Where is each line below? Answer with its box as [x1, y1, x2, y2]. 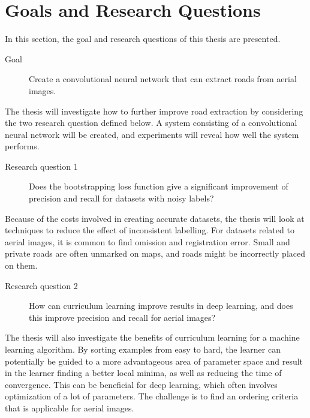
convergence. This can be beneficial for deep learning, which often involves [5, 378, 278, 390]
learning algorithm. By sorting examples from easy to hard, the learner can [5, 343, 281, 355]
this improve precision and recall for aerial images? [29, 311, 216, 323]
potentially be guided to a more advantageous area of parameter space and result [5, 354, 303, 367]
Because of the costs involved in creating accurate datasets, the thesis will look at [5, 212, 305, 224]
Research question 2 [5, 279, 78, 291]
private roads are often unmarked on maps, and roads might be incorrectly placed [5, 247, 306, 260]
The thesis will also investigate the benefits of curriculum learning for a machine [5, 331, 300, 344]
